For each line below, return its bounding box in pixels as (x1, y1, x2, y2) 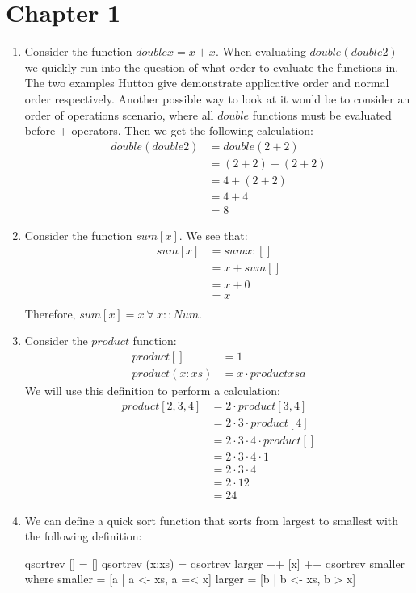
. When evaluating (215, 43, 306, 60)
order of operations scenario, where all (24, 106, 214, 123)
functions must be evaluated (252, 106, 392, 123)
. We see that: (179, 226, 248, 243)
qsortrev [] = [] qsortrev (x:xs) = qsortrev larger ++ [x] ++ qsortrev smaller (24, 554, 405, 571)
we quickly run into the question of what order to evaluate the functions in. (24, 58, 399, 75)
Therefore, (24, 305, 76, 322)
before (24, 122, 56, 139)
